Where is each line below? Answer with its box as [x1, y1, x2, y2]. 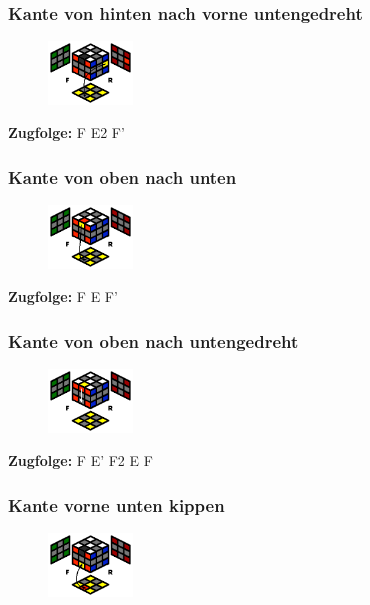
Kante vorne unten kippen [8, 492, 225, 517]
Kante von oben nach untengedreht [8, 328, 299, 353]
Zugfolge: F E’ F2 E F [8, 450, 153, 471]
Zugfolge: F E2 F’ [8, 122, 125, 143]
